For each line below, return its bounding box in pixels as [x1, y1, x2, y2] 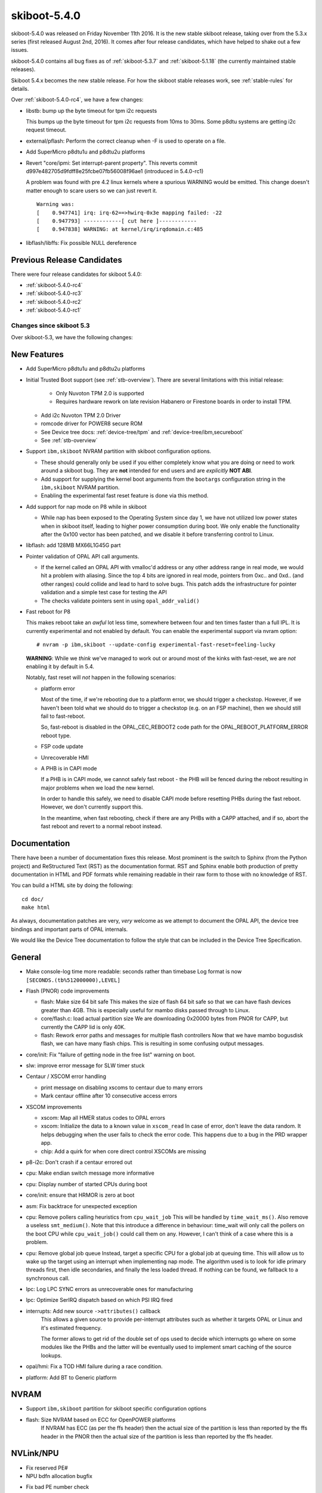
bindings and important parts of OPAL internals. [11, 926, 128, 933]
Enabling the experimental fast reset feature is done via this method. [41, 492, 209, 499]
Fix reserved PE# [26, 1464, 68, 1472]
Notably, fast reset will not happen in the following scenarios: [26, 674, 176, 681]
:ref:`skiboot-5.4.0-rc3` [26, 290, 83, 297]
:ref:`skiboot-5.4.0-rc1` [26, 306, 82, 314]
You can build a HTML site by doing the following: [11, 881, 134, 889]
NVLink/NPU [11, 1448, 59, 1458]
